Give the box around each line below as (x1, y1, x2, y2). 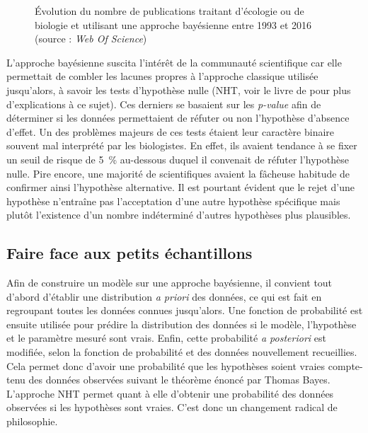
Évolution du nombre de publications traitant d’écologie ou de (35, 4, 304, 18)
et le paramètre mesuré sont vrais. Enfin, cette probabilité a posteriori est (6, 330, 326, 345)
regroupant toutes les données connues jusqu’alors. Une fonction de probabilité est (6, 303, 363, 318)
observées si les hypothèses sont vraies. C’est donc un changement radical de (6, 400, 338, 415)
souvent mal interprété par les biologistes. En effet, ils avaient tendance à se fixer (6, 138, 357, 153)
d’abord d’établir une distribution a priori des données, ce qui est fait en (6, 289, 322, 304)
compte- (328, 358, 363, 373)
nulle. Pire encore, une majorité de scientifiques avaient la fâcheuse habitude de (6, 166, 350, 180)
